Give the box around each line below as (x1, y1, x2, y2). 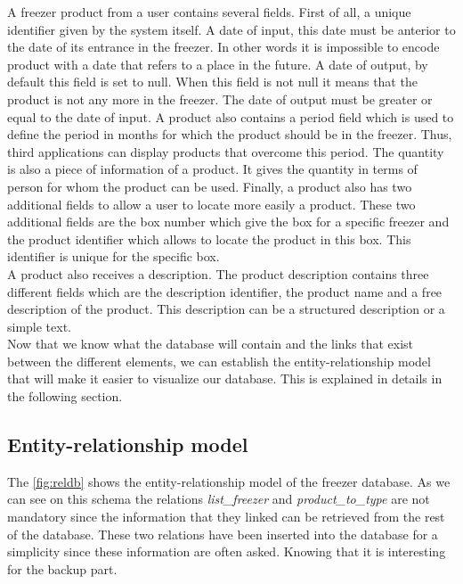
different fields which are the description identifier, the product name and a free (7, 282, 443, 300)
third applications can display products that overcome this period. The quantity (7, 142, 444, 160)
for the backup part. (7, 559, 118, 578)
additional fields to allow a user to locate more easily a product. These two (7, 194, 416, 213)
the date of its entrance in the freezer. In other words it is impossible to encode (7, 37, 440, 56)
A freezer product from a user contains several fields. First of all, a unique (7, 3, 411, 21)
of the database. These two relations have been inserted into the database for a (7, 524, 438, 543)
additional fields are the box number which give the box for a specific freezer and (7, 212, 450, 231)
